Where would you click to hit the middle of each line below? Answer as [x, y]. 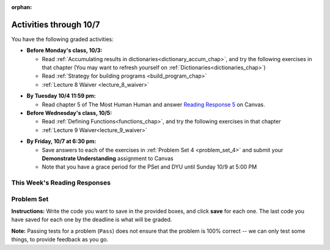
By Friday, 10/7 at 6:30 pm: [61, 141]
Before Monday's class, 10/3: [64, 50]
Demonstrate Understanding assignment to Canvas [108, 158]
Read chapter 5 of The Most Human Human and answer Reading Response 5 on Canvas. [153, 105]
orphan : [22, 7]
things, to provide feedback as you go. [60, 240]
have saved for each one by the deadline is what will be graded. [92, 219]
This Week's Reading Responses [61, 183]
